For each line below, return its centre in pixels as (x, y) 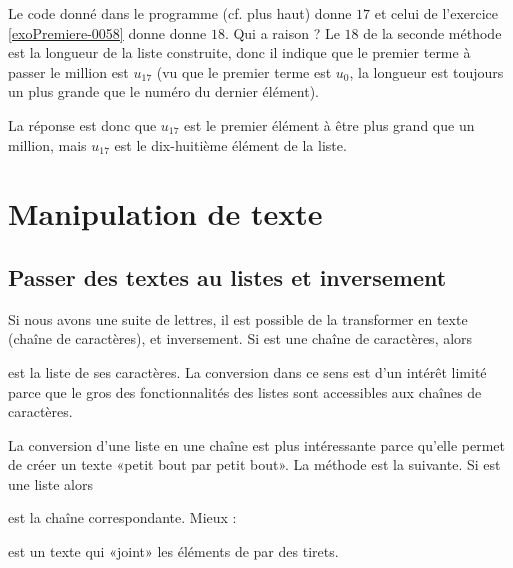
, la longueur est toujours (426, 71)
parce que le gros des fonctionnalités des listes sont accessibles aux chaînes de (245, 391)
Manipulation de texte (165, 213)
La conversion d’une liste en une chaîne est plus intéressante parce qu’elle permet (256, 444)
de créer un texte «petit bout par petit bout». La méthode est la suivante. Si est (254, 464)
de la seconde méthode (432, 32)
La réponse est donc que (82, 124)
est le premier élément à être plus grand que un (329, 124)
